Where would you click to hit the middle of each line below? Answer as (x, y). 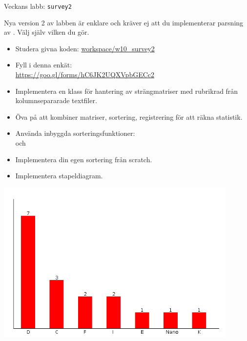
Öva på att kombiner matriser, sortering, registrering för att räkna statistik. (129, 117)
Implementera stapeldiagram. (59, 176)
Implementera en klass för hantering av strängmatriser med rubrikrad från (127, 91)
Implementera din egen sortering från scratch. (84, 159)
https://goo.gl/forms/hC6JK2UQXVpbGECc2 (85, 75)
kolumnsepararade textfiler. (56, 100)
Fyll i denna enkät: (44, 65)
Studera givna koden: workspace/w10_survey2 (85, 48)
